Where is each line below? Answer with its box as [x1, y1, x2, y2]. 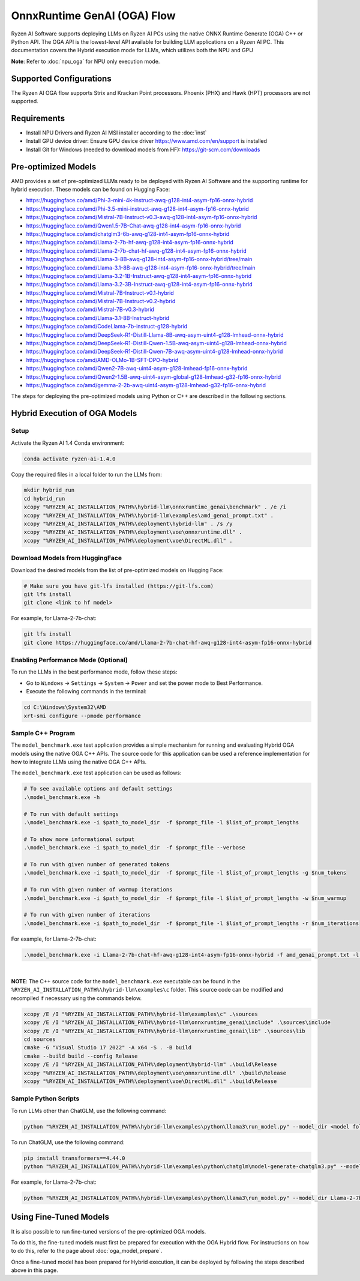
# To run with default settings [23, 810, 119, 818]
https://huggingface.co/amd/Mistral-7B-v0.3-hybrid [26, 306, 154, 313]
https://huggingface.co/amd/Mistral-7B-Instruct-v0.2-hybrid [26, 298, 176, 305]
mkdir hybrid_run [23, 487, 75, 493]
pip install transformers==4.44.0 [23, 1154, 125, 1162]
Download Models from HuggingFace [11, 554, 122, 562]
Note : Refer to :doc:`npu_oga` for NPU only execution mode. [11, 58, 160, 65]
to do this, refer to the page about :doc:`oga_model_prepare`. [11, 1247, 163, 1255]
